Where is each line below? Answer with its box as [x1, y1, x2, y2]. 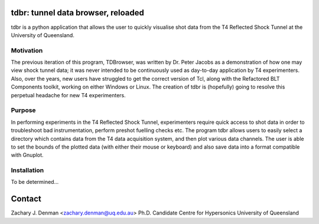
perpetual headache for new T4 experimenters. [11, 91, 126, 98]
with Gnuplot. [11, 151, 44, 159]
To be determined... [11, 179, 59, 186]
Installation [11, 166, 44, 174]
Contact [11, 194, 41, 204]
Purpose [11, 106, 36, 114]
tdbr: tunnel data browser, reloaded [11, 8, 145, 18]
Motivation [11, 46, 43, 54]
